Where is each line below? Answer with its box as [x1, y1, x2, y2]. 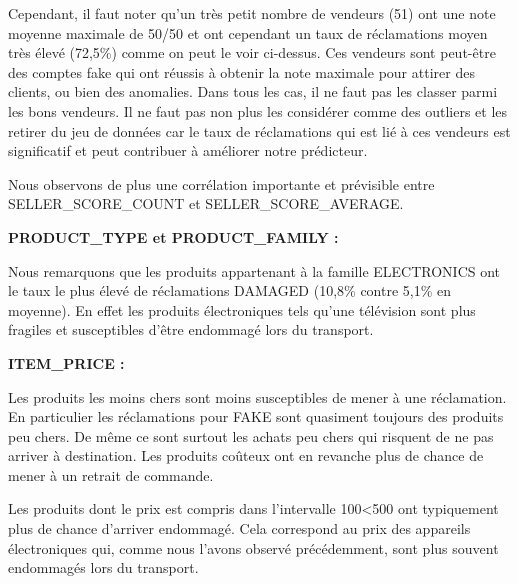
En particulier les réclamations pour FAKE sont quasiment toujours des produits [8, 406, 504, 427]
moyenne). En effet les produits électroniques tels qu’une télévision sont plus [8, 299, 476, 320]
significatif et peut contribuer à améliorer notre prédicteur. [8, 140, 368, 161]
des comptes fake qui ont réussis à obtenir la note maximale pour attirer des [8, 61, 475, 82]
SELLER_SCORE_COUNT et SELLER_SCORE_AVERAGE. [8, 193, 404, 214]
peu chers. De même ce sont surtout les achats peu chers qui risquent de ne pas [8, 425, 494, 446]
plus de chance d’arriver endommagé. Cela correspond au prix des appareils [8, 518, 471, 539]
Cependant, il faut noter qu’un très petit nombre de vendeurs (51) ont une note [8, 3, 496, 23]
